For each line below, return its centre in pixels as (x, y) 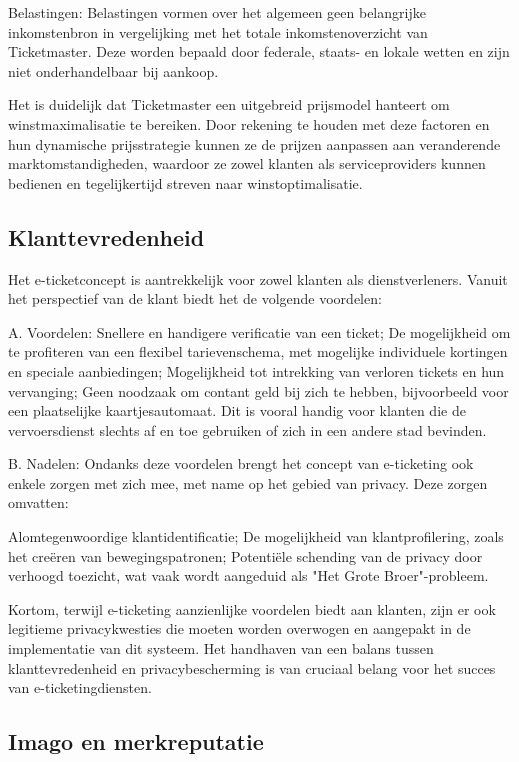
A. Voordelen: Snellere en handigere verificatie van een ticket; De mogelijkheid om (259, 331)
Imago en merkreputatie (136, 741)
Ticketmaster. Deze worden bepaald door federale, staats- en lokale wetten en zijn (259, 51)
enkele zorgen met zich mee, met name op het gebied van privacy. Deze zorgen (248, 482)
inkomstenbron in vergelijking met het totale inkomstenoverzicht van (218, 31)
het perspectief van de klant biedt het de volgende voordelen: (195, 298)
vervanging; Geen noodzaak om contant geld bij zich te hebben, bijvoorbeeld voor (258, 390)
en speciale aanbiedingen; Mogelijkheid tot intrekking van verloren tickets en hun (256, 370)
